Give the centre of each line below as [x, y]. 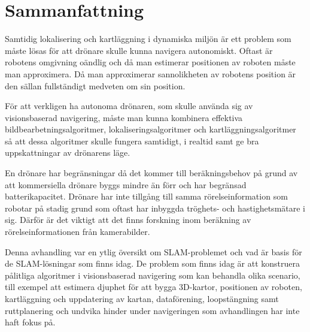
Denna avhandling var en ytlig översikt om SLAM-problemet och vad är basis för [154, 251]
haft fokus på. [30, 322]
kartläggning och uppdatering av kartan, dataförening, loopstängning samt [142, 298]
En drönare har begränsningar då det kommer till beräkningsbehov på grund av [151, 173]
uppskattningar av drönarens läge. [68, 153]
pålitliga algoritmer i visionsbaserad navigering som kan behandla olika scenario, [153, 275]
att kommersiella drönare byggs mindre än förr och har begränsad [126, 184]
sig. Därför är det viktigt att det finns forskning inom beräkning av [128, 220]
